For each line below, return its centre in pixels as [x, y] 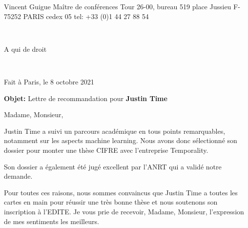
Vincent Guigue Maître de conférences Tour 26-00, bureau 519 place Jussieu [118, 6]
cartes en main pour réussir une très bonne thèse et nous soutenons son [111, 202]
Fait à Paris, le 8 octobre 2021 [49, 81]
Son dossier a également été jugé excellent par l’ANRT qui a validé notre [113, 166]
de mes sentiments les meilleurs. [52, 221]
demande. [18, 176]
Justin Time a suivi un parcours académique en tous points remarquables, [115, 131]
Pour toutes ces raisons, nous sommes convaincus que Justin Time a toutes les [121, 192]
